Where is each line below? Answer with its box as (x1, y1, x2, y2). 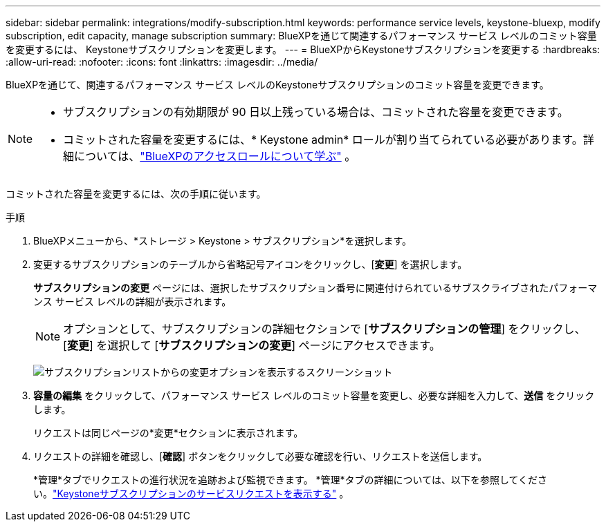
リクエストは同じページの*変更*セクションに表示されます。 (33, 427, 304, 439)
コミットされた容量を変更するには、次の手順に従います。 (6, 188, 266, 200)
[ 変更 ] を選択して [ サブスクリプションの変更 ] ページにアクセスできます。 (63, 338, 441, 352)
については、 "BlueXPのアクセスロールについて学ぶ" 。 (74, 149, 356, 163)
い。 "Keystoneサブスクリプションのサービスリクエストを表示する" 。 (33, 488, 349, 499)
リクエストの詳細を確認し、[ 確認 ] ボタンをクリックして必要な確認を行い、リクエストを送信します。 (33, 450, 488, 462)
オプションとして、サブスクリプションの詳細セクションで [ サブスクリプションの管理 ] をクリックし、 (63, 322, 586, 336)
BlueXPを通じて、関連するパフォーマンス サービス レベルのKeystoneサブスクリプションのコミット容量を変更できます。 (6, 79, 549, 90)
